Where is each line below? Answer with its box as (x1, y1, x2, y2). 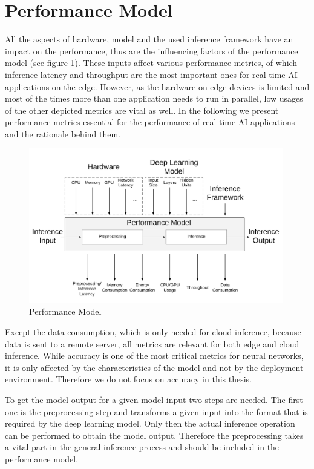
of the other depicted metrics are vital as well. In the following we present (5, 103, 279, 116)
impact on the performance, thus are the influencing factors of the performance (5, 44, 298, 57)
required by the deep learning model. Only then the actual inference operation (5, 417, 295, 430)
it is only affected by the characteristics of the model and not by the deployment (5, 361, 304, 373)
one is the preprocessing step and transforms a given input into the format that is (5, 405, 308, 418)
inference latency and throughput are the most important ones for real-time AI (5, 68, 298, 80)
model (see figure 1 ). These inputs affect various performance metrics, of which (5, 56, 298, 69)
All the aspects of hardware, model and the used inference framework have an (5, 33, 293, 45)
